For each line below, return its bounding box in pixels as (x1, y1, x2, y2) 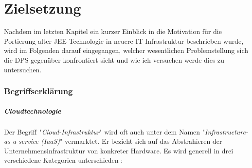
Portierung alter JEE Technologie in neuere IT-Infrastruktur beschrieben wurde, (4, 35, 244, 46)
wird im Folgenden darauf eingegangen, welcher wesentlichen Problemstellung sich (4, 45, 249, 55)
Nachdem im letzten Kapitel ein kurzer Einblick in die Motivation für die (4, 26, 222, 36)
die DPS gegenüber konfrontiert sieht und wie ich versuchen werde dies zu (4, 54, 225, 65)
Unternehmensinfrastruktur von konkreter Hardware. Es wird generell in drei (4, 145, 234, 155)
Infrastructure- (204, 126, 248, 136)
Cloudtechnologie (4, 105, 61, 116)
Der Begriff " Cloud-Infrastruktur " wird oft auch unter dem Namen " (4, 126, 205, 136)
